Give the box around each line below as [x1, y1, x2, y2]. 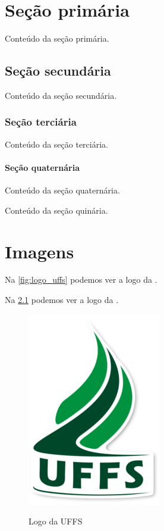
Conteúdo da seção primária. [5, 32, 109, 45]
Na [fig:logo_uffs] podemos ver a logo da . [5, 273, 157, 286]
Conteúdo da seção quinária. [5, 204, 108, 216]
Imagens [5, 239, 74, 263]
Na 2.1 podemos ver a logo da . [5, 293, 119, 306]
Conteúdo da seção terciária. [5, 138, 108, 150]
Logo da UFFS [29, 515, 83, 527]
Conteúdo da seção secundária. [5, 89, 117, 101]
